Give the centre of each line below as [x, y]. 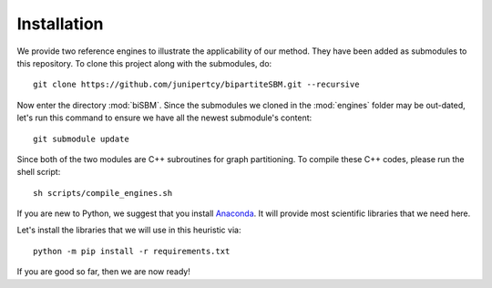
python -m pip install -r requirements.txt [132, 251]
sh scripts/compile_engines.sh [103, 193]
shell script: [39, 172]
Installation [60, 24]
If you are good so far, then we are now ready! [103, 272]
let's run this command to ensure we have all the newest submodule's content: [164, 118]
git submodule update [81, 139]
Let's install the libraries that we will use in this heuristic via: [129, 230]
